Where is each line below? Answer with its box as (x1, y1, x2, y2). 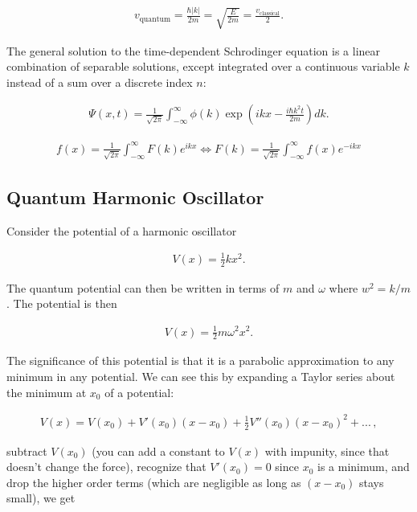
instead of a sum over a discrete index (6, 73, 193, 90)
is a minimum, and (317, 458, 410, 475)
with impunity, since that (264, 442, 390, 459)
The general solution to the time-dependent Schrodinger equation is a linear (6, 42, 381, 59)
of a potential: (104, 383, 174, 400)
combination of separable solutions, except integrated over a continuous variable (6, 58, 400, 75)
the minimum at (6, 383, 87, 400)
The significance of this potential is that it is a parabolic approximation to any (6, 352, 395, 369)
